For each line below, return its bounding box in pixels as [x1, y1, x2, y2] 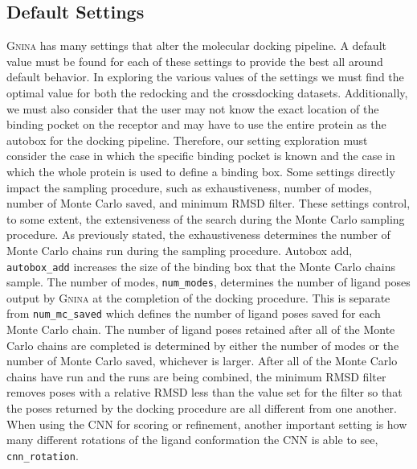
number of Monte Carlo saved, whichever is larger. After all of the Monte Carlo [6, 352, 398, 369]
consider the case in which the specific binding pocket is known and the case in [6, 147, 395, 164]
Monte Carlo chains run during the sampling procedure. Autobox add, [6, 241, 353, 258]
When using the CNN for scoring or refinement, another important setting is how [6, 415, 407, 432]
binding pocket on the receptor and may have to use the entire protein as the [6, 116, 386, 133]
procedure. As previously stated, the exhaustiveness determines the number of [6, 226, 390, 243]
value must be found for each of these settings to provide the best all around [6, 52, 383, 69]
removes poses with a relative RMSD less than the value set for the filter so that [6, 384, 403, 401]
